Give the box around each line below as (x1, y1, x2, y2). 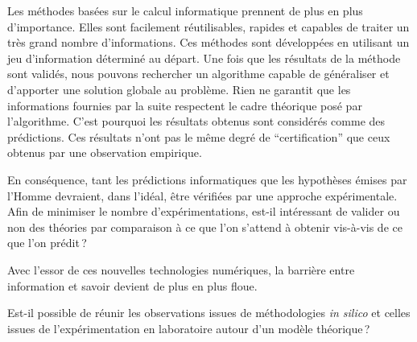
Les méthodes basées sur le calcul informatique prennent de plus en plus (7, 2, 363, 19)
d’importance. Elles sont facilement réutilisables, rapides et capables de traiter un (7, 18, 410, 35)
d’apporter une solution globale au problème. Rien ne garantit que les (7, 80, 351, 97)
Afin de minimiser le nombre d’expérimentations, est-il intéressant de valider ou (7, 203, 400, 220)
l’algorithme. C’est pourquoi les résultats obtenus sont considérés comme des (7, 113, 386, 130)
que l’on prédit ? (7, 234, 87, 251)
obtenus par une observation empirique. (7, 144, 202, 161)
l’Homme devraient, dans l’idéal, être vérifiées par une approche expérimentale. (7, 187, 398, 204)
